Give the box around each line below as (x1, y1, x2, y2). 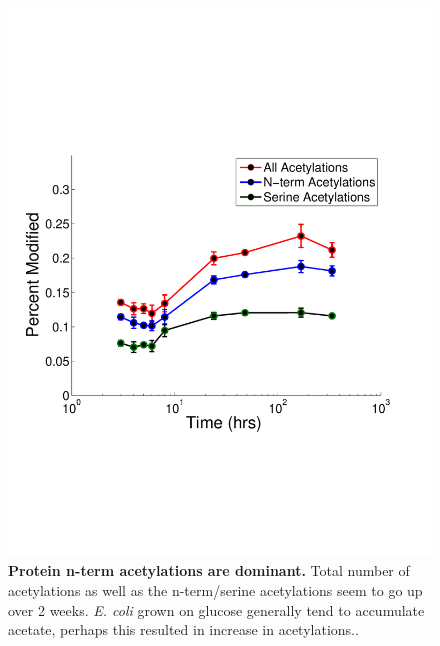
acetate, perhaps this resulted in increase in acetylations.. (8, 619, 359, 640)
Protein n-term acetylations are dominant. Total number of (8, 560, 410, 581)
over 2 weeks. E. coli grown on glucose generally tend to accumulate (8, 599, 425, 620)
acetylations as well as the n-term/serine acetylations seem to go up (8, 580, 423, 601)
